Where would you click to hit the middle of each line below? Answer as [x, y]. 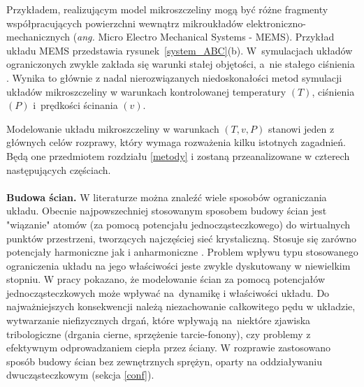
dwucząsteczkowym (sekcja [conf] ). [80, 375]
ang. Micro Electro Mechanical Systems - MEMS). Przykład [206, 37]
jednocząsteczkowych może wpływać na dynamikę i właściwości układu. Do [168, 292]
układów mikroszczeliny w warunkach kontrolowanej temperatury [146, 91]
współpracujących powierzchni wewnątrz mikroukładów [125, 23]
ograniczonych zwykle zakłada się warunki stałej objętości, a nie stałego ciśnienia [181, 64]
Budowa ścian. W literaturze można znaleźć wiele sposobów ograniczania [167, 197]
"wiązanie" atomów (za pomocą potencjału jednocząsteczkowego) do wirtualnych [179, 224]
